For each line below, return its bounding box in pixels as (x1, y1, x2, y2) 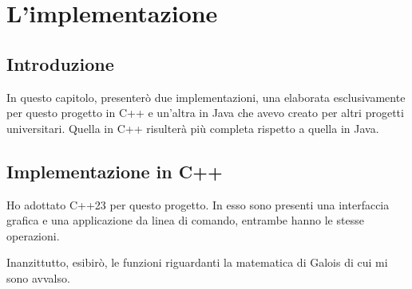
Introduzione (6, 51, 114, 76)
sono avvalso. (6, 269, 70, 286)
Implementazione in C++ (6, 158, 223, 183)
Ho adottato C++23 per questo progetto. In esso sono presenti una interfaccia (6, 196, 390, 213)
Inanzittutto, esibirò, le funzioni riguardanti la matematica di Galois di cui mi (6, 254, 388, 271)
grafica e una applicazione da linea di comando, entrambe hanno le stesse (6, 212, 364, 228)
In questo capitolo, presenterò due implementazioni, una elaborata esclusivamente (6, 88, 406, 105)
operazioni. (6, 227, 60, 244)
